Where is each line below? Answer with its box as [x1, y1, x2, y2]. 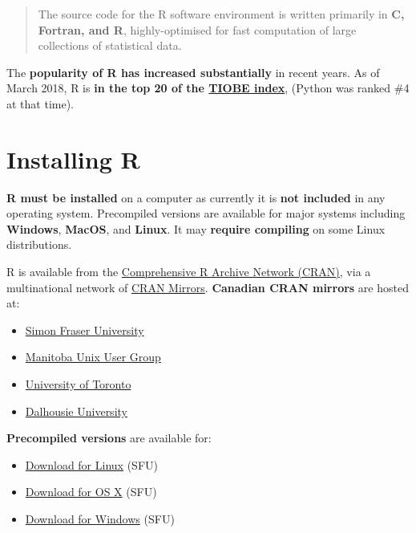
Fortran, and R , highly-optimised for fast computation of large [38, 21, 357, 38]
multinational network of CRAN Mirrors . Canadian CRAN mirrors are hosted [6, 279, 409, 295]
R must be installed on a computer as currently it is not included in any [6, 189, 386, 205]
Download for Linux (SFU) [25, 456, 158, 473]
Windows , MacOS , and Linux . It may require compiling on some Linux [6, 220, 386, 237]
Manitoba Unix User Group [25, 348, 161, 365]
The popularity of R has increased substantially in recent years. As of [6, 63, 380, 80]
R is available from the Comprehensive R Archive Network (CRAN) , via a [6, 263, 371, 280]
